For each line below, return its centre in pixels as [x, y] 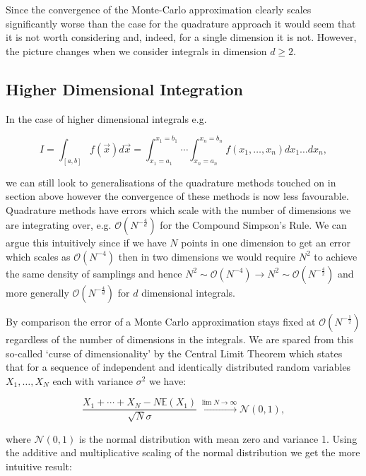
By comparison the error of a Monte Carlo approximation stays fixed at [161, 321]
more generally [37, 292]
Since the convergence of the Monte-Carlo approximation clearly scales [159, 9]
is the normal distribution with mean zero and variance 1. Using [218, 438]
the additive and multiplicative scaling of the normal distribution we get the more [183, 452]
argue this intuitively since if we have [86, 243]
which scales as [38, 256]
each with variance [93, 380]
